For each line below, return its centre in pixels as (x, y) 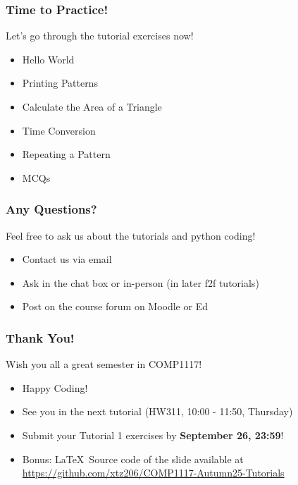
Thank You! (40, 337)
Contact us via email (67, 259)
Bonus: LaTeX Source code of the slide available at (133, 459)
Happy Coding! (55, 387)
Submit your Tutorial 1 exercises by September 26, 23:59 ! (153, 435)
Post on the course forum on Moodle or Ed (115, 306)
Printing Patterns (60, 83)
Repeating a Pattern (66, 154)
